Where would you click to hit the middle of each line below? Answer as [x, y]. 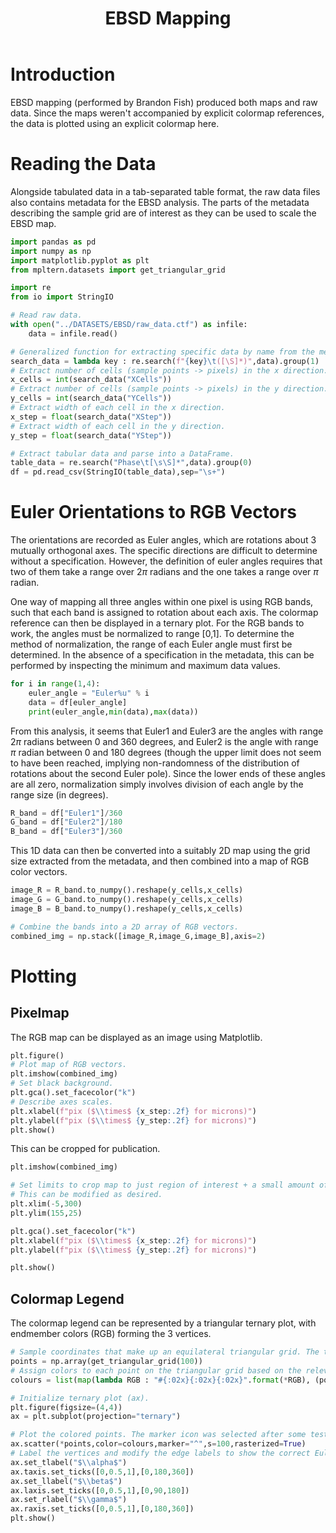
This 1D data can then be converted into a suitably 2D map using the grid [160, 851]
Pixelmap [40, 1013]
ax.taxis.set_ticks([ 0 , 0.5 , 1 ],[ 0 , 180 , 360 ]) [102, 1472]
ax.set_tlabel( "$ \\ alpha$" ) [69, 1462]
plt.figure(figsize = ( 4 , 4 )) [66, 1407]
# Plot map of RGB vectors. [69, 1065]
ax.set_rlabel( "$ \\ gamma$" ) [69, 1500]
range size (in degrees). [59, 794]
